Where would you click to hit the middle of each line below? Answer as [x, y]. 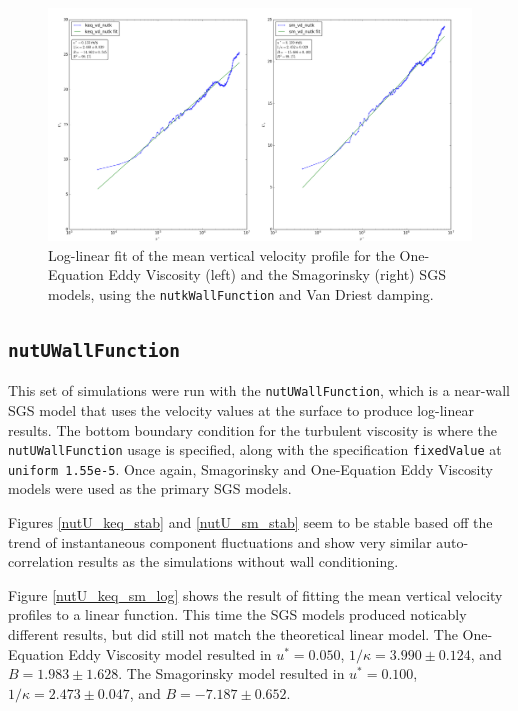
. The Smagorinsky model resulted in [231, 673]
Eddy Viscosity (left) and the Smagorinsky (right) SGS [277, 274]
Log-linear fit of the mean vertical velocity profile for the [221, 254]
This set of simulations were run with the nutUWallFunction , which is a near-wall [259, 390]
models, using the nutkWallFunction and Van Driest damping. [241, 293]
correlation [41, 561]
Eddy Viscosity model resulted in [170, 653]
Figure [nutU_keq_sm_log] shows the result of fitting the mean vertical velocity [255, 594]
